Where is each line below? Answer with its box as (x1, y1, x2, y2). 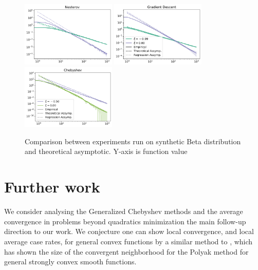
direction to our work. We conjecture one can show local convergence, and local (4, 226, 254, 237)
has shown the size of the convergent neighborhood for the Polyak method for (4, 246, 249, 257)
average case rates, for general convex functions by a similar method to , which (4, 236, 253, 246)
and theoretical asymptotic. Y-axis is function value (25, 146, 188, 157)
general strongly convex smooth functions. (4, 256, 137, 267)
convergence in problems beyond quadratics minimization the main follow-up (4, 216, 246, 226)
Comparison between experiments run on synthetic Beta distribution (25, 136, 241, 146)
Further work (4, 176, 100, 197)
